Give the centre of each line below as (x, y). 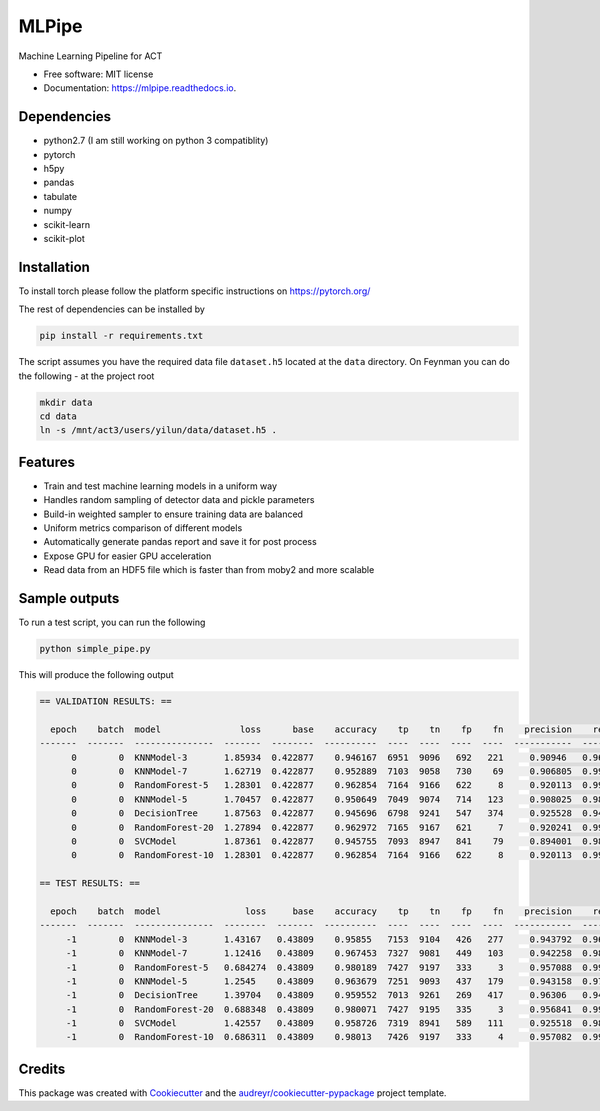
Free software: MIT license (98, 74)
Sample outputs (69, 598)
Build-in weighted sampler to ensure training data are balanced (173, 514)
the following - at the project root (86, 376)
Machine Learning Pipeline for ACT (90, 56)
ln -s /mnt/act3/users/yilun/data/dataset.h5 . (158, 430)
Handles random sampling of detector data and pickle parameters (179, 500)
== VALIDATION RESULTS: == (105, 701)
